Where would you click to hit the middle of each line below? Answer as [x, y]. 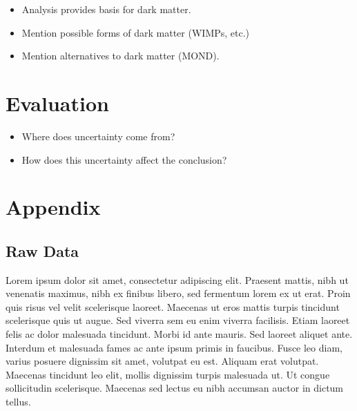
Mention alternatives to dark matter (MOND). [120, 56]
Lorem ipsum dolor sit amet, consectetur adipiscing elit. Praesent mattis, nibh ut [177, 279]
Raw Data [42, 250]
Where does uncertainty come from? [98, 136]
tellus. [18, 402]
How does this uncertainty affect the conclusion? [124, 159]
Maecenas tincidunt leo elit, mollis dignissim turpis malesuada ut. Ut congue [168, 374]
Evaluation [57, 103]
